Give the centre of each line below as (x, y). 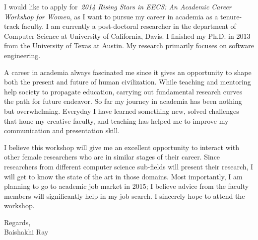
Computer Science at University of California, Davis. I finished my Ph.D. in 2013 (127, 36)
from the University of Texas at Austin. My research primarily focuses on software (129, 45)
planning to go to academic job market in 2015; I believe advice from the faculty (127, 186)
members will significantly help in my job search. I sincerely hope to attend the (125, 196)
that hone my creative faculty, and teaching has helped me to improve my (116, 120)
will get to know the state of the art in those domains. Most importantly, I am (123, 176)
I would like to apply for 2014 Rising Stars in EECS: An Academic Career (118, 6)
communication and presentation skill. (62, 130)
